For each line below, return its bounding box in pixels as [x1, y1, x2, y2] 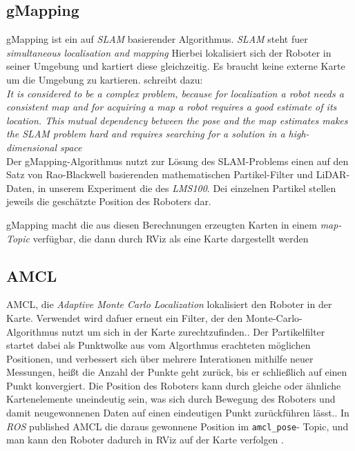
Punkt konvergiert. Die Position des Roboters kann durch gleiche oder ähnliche [6, 378, 341, 392]
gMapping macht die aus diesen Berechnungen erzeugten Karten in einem [6, 217, 318, 231]
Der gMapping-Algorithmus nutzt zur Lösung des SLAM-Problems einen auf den [6, 153, 349, 168]
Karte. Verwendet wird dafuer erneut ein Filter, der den [6, 310, 243, 325]
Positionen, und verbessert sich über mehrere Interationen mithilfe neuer [6, 351, 314, 365]
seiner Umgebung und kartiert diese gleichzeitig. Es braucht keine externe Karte [6, 59, 345, 73]
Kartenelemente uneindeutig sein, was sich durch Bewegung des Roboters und [6, 392, 336, 406]
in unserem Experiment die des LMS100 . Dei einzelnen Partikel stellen [37, 180, 336, 195]
